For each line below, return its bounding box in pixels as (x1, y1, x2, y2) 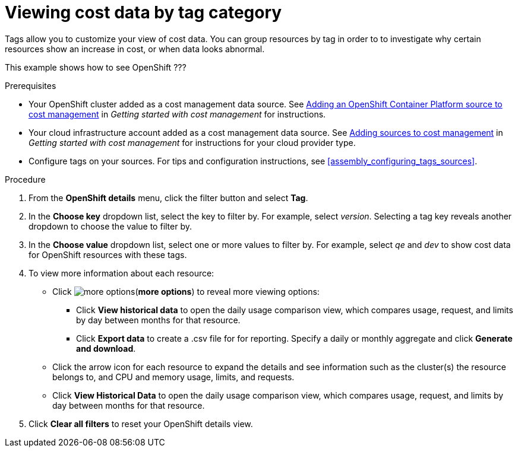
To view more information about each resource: (29, 268, 214, 278)
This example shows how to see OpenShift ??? (5, 62, 187, 72)
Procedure (5, 174, 46, 184)
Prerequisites (5, 80, 56, 91)
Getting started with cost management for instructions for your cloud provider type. (29, 137, 356, 148)
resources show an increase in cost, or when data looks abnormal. (5, 43, 265, 54)
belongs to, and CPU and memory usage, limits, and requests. (52, 371, 295, 382)
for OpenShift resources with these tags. (29, 249, 187, 260)
